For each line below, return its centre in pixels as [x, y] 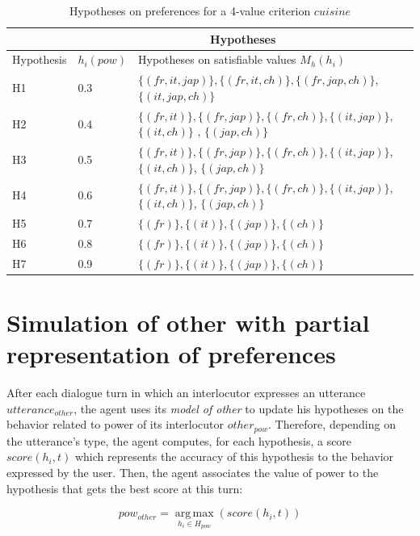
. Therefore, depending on [332, 424]
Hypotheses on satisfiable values [217, 59]
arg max [194, 514]
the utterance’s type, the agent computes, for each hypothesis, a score [179, 440]
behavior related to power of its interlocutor [115, 424]
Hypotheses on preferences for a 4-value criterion [190, 10]
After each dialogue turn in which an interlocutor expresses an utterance [186, 393]
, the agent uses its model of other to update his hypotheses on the [239, 408]
